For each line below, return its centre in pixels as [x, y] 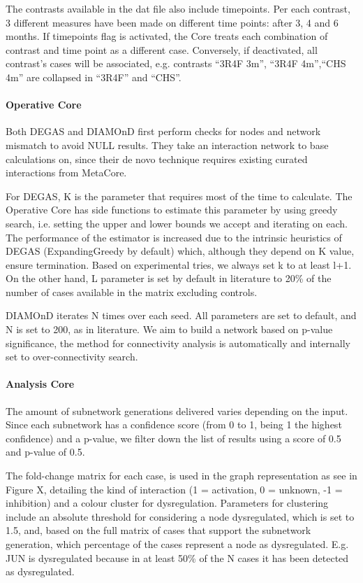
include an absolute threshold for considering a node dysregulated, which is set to [180, 516]
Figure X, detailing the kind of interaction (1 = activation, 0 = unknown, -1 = [174, 489]
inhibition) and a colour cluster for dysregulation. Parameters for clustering [167, 503]
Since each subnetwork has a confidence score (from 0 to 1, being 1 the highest [174, 424]
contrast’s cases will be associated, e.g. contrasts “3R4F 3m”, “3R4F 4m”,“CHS [176, 63]
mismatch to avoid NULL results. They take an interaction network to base [167, 145]
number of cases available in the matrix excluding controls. [132, 291]
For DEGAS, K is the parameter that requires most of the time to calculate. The [179, 196]
